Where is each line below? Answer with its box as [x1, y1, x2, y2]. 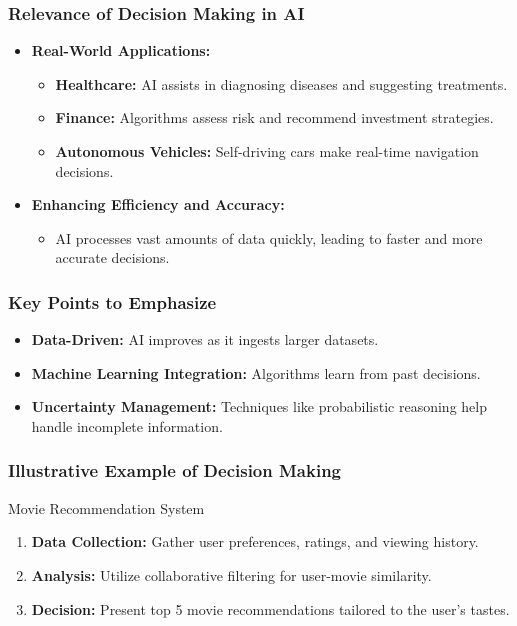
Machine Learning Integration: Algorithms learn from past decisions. [31, 362, 481, 383]
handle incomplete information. [31, 415, 223, 436]
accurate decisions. [55, 247, 170, 268]
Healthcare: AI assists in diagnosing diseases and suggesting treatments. [55, 73, 508, 94]
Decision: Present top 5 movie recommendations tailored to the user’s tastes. [31, 598, 510, 619]
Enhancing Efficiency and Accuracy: [31, 194, 285, 215]
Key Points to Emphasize [8, 289, 217, 314]
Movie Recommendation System [8, 497, 205, 518]
